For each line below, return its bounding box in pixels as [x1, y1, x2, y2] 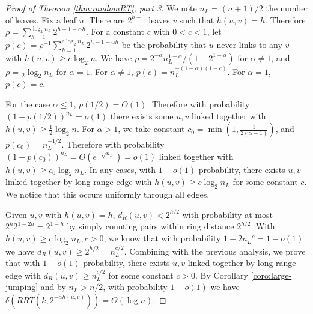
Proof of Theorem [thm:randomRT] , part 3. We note [5, 2, 197, 14]
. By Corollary [195, 268, 248, 281]
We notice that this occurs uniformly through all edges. [5, 188, 210, 201]
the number [266, 2, 308, 14]
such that [179, 13, 214, 26]
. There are [84, 13, 125, 26]
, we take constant [118, 122, 185, 135]
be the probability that [121, 38, 207, 50]
